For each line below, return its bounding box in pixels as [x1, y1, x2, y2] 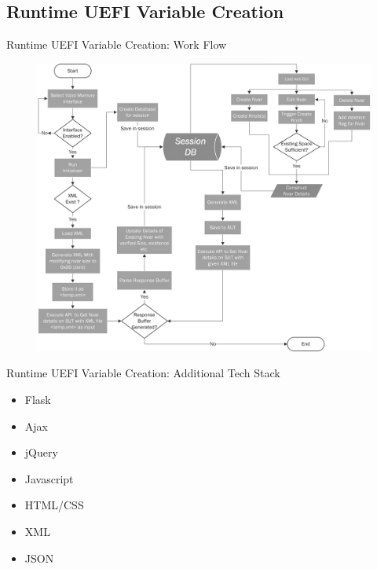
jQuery [24, 444, 58, 461]
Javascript [24, 470, 74, 486]
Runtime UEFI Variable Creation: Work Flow [6, 36, 227, 53]
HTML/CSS [24, 497, 84, 513]
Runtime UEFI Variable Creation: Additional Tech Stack [6, 365, 280, 381]
